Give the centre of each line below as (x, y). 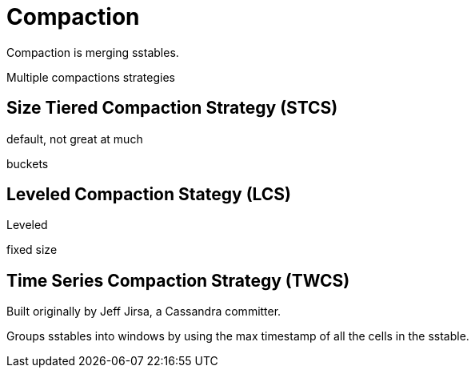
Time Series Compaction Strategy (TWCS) (178, 280)
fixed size (32, 250)
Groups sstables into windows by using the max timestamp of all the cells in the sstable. (238, 336)
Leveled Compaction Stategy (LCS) (149, 195)
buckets (28, 163)
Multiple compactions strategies (91, 77)
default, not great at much (75, 139)
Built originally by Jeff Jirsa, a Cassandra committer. (144, 312)
